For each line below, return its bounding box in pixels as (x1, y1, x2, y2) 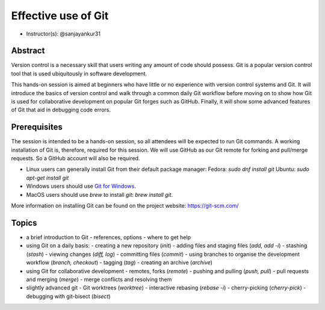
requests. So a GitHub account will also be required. (11, 155, 140, 162)
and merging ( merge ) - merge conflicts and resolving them (26, 276, 172, 283)
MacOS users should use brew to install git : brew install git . (26, 191, 173, 198)
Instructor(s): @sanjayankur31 (26, 30, 101, 37)
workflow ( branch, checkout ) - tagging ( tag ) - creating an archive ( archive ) (26, 259, 213, 266)
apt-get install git (26, 174, 69, 181)
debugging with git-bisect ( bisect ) (26, 293, 111, 300)
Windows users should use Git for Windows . (26, 182, 137, 190)
